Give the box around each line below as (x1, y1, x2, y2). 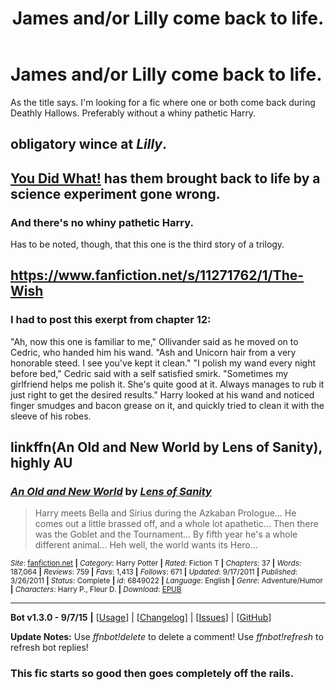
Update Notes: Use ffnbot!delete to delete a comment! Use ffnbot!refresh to (10, 631, 324, 643)
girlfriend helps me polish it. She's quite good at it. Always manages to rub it (10, 378, 325, 390)
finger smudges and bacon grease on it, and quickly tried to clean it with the (10, 399, 325, 411)
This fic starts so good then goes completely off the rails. (10, 667, 295, 681)
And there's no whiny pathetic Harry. (10, 215, 194, 229)
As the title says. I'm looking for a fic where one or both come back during (10, 96, 316, 108)
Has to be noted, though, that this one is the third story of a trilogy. (10, 238, 285, 251)
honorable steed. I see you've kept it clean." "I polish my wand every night (10, 357, 317, 369)
